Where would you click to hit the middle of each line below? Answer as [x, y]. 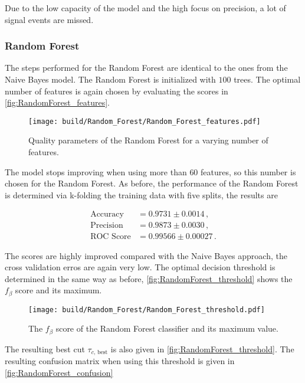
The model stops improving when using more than [96, 171]
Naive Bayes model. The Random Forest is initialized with [110, 79]
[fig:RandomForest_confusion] [59, 372]
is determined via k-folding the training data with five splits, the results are [141, 194]
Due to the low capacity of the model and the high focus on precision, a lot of [145, 8]
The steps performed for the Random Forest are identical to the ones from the [146, 68]
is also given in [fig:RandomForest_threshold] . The [202, 348]
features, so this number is [248, 171]
